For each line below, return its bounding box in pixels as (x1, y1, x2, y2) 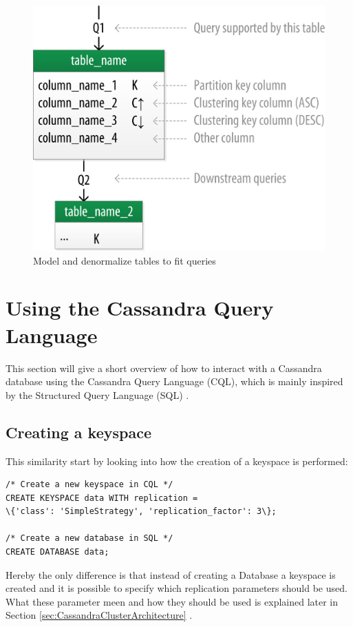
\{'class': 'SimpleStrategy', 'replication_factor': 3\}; (6, 506, 277, 517)
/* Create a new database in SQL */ (6, 533, 173, 544)
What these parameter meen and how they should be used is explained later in (6, 594, 339, 608)
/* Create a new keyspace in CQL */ (6, 480, 173, 490)
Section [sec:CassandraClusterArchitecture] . (6, 608, 193, 622)
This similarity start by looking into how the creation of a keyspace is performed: (6, 453, 348, 468)
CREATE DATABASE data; (6, 547, 109, 557)
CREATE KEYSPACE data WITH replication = (6, 493, 198, 503)
